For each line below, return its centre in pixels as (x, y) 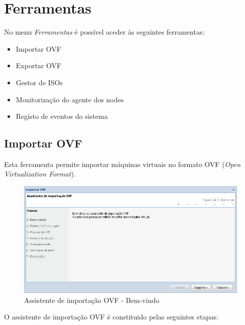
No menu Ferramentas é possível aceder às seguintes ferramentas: (104, 32)
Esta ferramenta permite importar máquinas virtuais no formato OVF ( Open (122, 164)
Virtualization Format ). (40, 174)
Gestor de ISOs (39, 82)
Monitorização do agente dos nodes (70, 99)
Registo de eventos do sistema (62, 116)
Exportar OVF (39, 65)
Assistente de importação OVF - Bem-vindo (92, 300)
